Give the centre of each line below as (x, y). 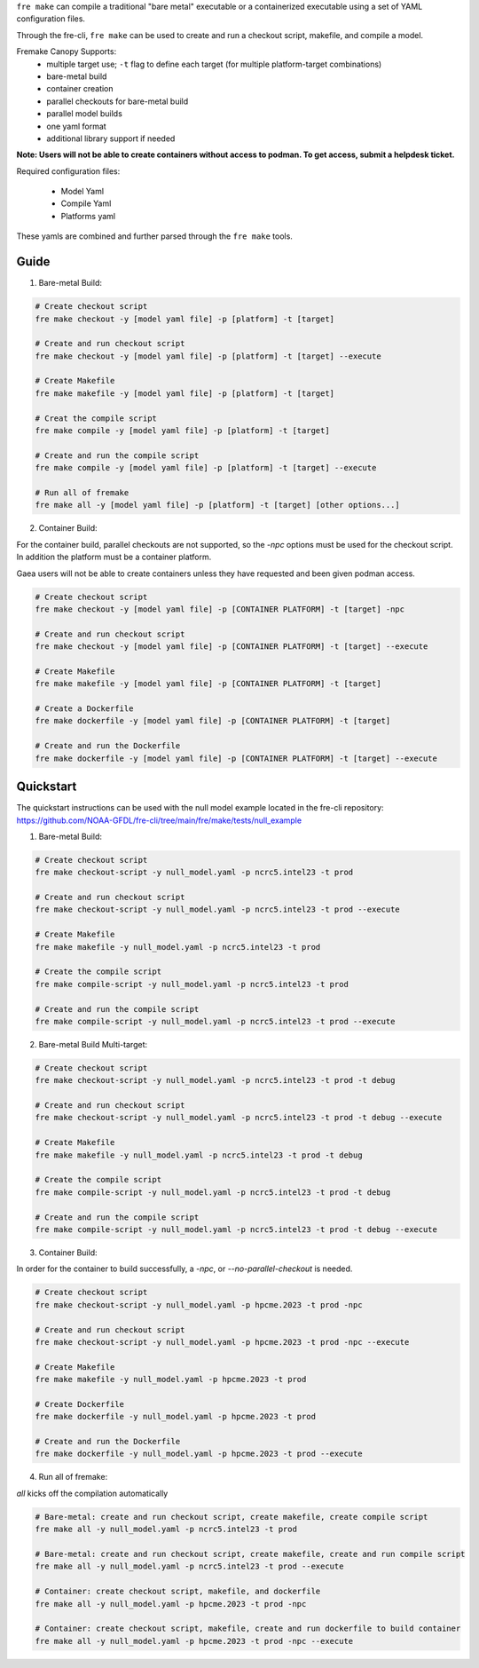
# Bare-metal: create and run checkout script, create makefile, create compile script (232, 1517)
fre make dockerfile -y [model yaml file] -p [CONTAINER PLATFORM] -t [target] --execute (236, 758)
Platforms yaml (88, 216)
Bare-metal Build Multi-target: (93, 1044)
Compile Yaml (86, 203)
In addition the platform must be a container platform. (114, 557)
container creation (80, 89)
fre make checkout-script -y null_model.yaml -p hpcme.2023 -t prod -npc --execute (222, 1342)
